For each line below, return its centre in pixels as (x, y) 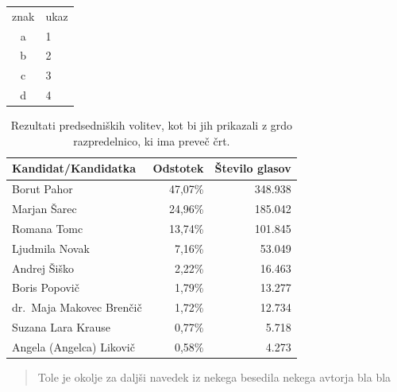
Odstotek (178, 168)
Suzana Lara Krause (62, 327)
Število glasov (253, 168)
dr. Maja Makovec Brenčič (77, 307)
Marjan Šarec (44, 209)
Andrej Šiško (43, 268)
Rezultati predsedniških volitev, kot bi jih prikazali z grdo (152, 125)
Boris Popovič (46, 287)
